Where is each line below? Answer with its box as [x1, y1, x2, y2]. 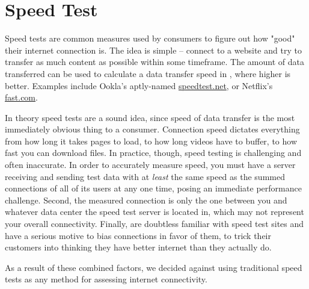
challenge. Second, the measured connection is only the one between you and [5, 193, 287, 206]
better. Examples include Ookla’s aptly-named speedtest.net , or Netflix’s [5, 79, 273, 92]
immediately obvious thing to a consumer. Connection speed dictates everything [5, 123, 300, 135]
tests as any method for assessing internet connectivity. [5, 273, 207, 285]
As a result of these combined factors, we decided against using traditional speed [5, 261, 302, 273]
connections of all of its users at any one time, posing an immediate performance [5, 182, 302, 194]
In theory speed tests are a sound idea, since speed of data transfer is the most [5, 111, 295, 123]
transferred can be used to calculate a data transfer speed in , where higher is [5, 67, 291, 79]
